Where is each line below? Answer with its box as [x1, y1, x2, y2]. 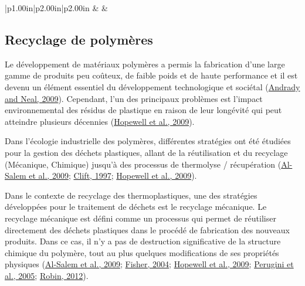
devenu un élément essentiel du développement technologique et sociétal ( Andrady [5, 80, 300, 93]
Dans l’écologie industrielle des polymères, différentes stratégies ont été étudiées [5, 135, 291, 147]
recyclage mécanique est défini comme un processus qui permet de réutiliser [5, 212, 276, 224]
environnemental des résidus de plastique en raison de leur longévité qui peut [5, 104, 282, 116]
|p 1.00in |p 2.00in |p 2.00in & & [5, 2, 108, 13]
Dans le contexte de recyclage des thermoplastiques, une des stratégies [5, 189, 257, 201]
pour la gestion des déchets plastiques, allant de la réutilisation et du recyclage [5, 146, 288, 158]
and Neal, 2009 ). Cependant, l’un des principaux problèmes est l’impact [5, 92, 263, 104]
